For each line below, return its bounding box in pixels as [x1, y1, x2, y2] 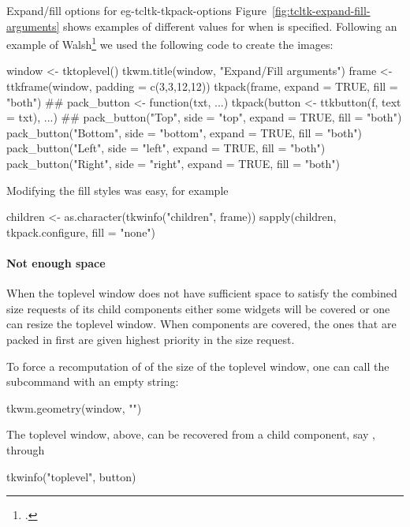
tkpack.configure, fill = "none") [6, 223, 156, 240]
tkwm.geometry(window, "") [6, 399, 142, 416]
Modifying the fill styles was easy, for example [6, 181, 229, 198]
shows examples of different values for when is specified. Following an [63, 17, 397, 34]
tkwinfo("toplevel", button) [6, 468, 136, 484]
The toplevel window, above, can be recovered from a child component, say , [6, 426, 375, 443]
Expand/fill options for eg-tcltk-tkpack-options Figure [6, 2, 267, 18]
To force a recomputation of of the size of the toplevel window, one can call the [6, 357, 389, 374]
